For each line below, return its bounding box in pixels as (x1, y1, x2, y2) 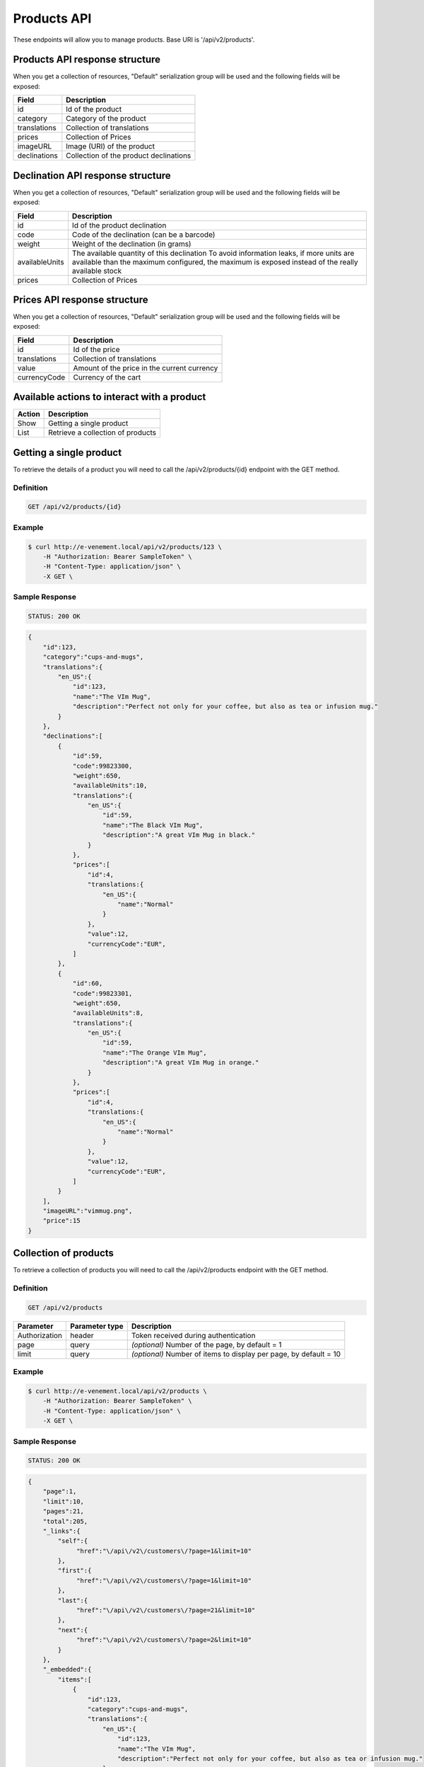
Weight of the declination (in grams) (71, 239, 192, 249)
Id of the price (73, 344, 120, 354)
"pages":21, (42, 1508, 85, 1515)
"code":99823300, (72, 762, 133, 770)
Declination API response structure (13, 170, 171, 182)
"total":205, (42, 1517, 88, 1525)
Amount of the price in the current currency (73, 363, 218, 372)
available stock (71, 266, 122, 276)
